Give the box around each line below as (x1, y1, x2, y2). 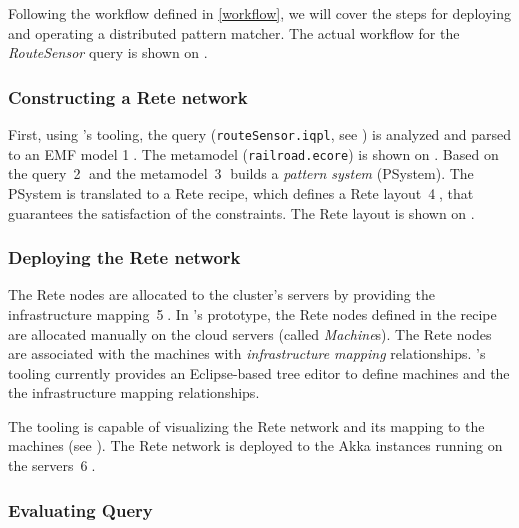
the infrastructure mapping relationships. (8, 382, 260, 403)
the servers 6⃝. (8, 455, 96, 476)
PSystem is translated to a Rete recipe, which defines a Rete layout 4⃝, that (8, 182, 474, 203)
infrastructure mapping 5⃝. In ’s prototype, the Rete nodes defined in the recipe (8, 303, 497, 324)
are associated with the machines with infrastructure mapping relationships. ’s (8, 343, 486, 364)
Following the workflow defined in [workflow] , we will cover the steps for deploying (8, 3, 511, 23)
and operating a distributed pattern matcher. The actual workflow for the (8, 22, 460, 43)
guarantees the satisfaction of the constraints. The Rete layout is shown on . (8, 202, 475, 223)
